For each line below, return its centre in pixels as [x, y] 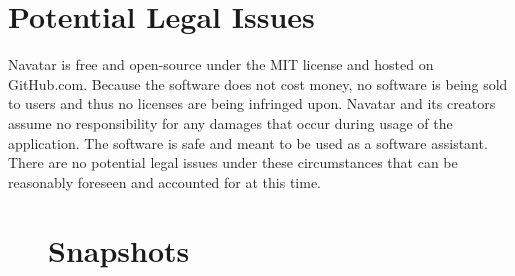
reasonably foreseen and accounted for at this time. [165, 181]
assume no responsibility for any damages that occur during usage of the [230, 122]
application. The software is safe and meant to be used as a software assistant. [248, 142]
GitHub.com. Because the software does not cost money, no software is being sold [258, 83]
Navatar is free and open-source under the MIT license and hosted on [221, 64]
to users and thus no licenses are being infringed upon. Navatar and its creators [252, 103]
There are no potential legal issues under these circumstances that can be [233, 162]
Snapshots [119, 250]
